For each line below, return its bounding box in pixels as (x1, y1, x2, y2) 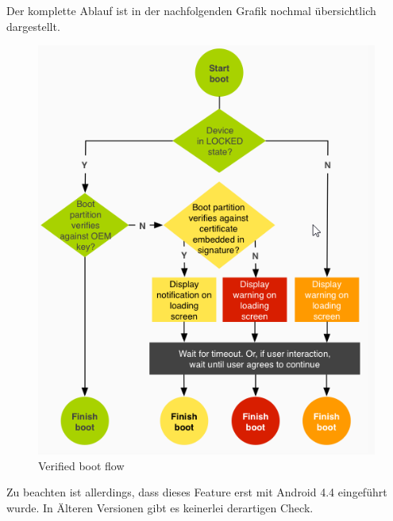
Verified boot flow (38, 457, 125, 473)
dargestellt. (6, 17, 60, 34)
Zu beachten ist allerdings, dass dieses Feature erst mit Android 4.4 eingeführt (6, 484, 387, 500)
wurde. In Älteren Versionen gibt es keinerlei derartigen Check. (6, 499, 314, 515)
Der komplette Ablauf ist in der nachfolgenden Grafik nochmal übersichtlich (6, 2, 376, 18)
